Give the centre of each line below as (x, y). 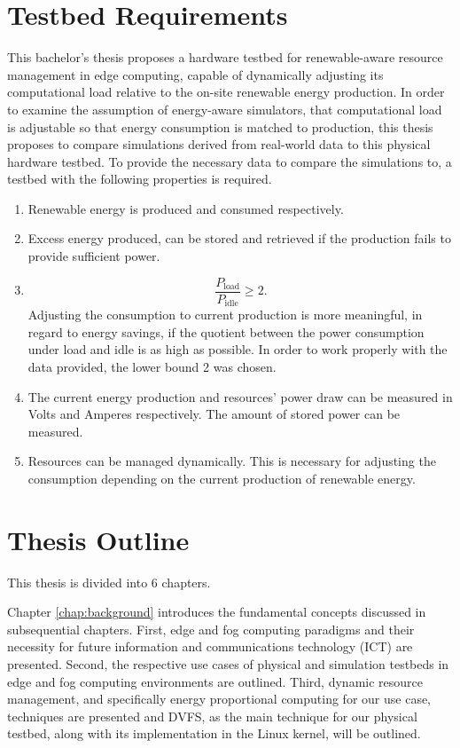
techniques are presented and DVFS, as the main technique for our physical (212, 716)
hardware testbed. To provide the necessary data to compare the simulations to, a (230, 161)
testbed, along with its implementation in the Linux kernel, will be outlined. (214, 733)
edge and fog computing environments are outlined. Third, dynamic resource (215, 681)
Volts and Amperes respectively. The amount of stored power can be (214, 414)
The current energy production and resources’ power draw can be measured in (240, 396)
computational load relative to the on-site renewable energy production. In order (226, 92)
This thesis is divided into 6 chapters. (109, 582)
